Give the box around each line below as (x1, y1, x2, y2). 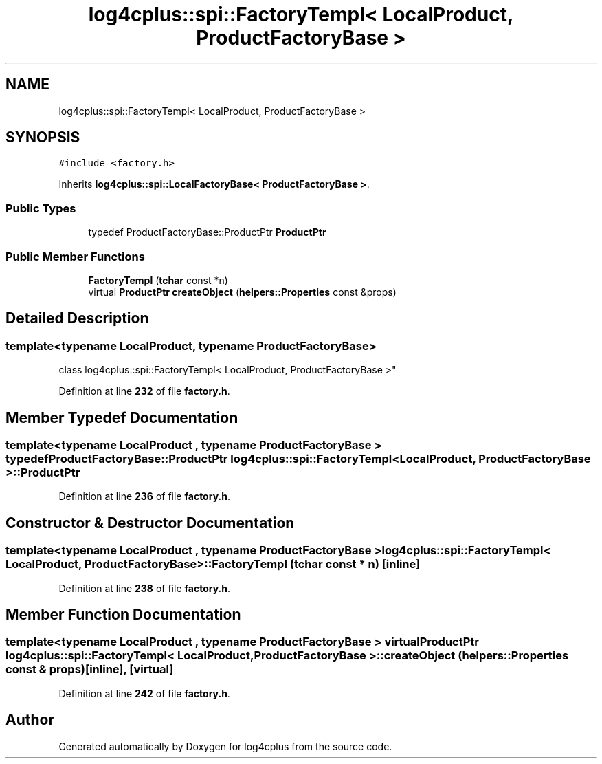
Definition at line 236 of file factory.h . (58, 490, 230, 503)
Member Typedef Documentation (5, 408, 238, 426)
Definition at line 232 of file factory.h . (58, 385, 230, 397)
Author (5, 711, 54, 729)
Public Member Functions (5, 249, 145, 263)
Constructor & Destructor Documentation (5, 514, 295, 532)
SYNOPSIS (5, 129, 80, 146)
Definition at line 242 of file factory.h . (58, 687, 230, 699)
